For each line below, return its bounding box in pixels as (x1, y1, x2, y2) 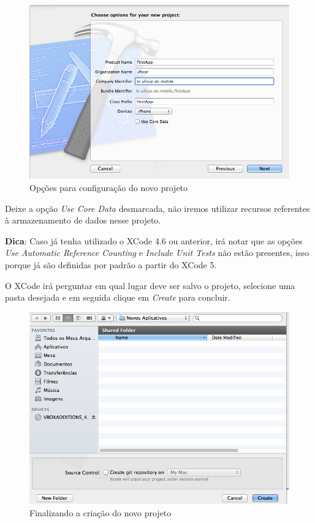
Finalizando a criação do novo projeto (29, 506, 172, 519)
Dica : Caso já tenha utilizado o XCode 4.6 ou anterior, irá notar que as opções (5, 234, 303, 247)
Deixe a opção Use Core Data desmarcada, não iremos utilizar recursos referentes (5, 201, 310, 214)
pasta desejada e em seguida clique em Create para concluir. (5, 291, 230, 304)
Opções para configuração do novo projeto (29, 181, 188, 194)
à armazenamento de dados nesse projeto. (5, 214, 161, 227)
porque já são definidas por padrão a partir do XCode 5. (5, 258, 217, 271)
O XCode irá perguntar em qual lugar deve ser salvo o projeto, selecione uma (5, 279, 295, 292)
